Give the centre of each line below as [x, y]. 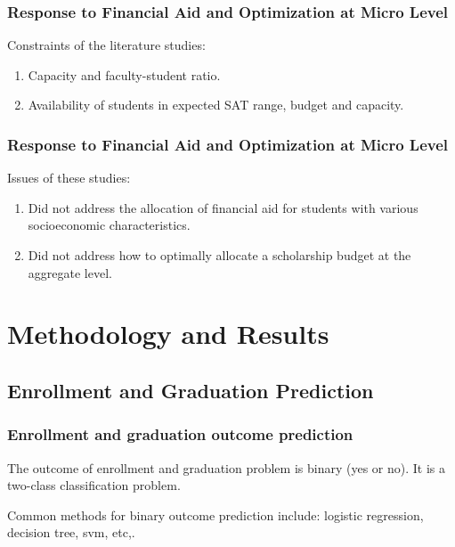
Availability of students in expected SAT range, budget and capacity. [216, 105]
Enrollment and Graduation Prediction [191, 390]
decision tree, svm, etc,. [71, 532]
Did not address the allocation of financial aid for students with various [223, 207]
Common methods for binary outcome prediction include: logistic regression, [215, 514]
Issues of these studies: [69, 178]
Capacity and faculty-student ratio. [124, 74]
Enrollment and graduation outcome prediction [180, 434]
